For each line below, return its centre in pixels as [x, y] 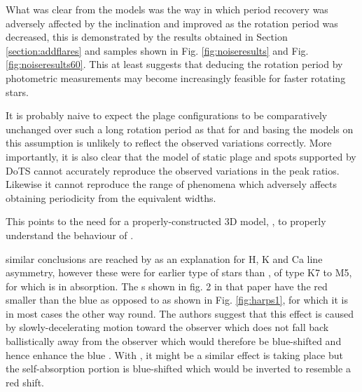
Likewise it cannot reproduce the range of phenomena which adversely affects [172, 184]
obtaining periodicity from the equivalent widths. [111, 197]
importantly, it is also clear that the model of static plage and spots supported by [181, 156]
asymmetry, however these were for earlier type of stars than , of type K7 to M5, [179, 272]
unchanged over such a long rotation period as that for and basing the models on [180, 129]
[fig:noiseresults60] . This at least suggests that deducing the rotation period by [174, 64]
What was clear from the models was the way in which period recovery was [167, 9]
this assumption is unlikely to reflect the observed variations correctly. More [169, 143]
